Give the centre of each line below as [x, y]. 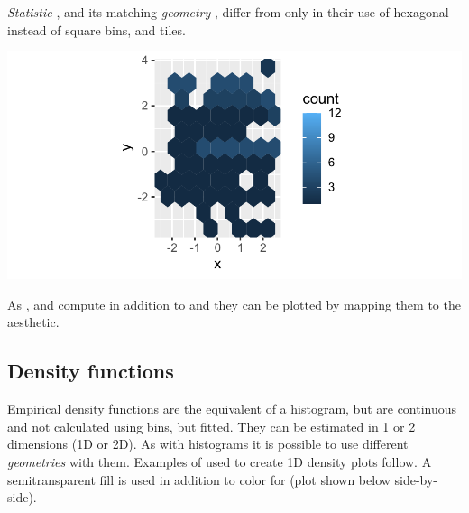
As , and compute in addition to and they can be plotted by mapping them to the [234, 304]
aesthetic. [33, 322]
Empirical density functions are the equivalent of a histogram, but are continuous [232, 409]
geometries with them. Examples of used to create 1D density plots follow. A [220, 461]
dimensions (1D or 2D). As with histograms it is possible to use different [208, 444]
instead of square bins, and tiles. [97, 29]
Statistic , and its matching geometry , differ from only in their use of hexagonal [228, 12]
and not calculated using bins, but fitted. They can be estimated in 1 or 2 [212, 426]
